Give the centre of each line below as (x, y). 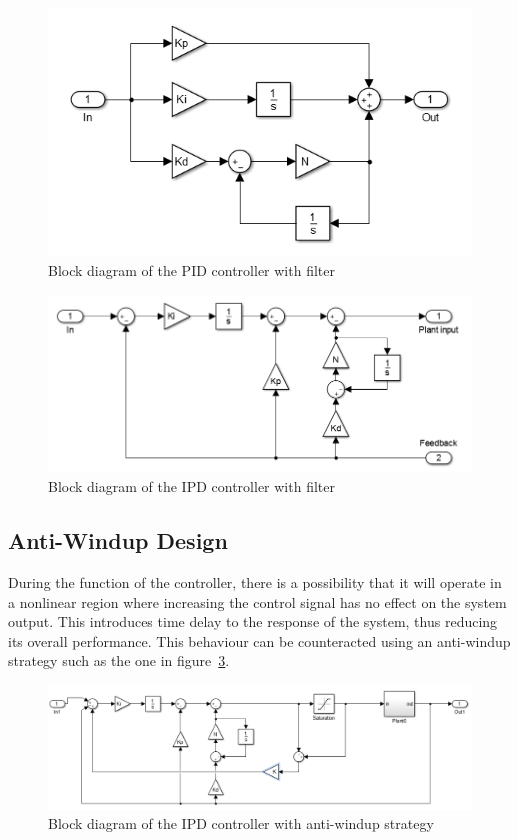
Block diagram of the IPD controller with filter (191, 486)
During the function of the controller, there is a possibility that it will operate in (255, 582)
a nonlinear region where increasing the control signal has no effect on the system (257, 601)
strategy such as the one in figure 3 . (119, 660)
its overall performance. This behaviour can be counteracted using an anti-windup (259, 640)
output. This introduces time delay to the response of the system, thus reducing (253, 621)
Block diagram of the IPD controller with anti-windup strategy (241, 823)
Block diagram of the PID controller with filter (191, 270)
